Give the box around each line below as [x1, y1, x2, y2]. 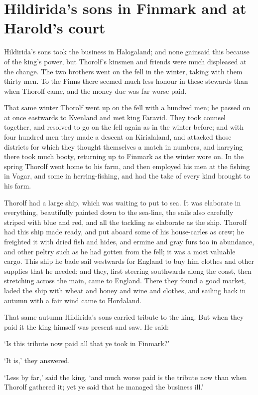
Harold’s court [4, 17, 106, 38]
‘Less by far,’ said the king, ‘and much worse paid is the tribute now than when [4, 372, 247, 382]
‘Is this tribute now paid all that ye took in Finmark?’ [4, 338, 170, 349]
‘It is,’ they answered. [4, 355, 70, 365]
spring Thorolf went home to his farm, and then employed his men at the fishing [4, 161, 250, 171]
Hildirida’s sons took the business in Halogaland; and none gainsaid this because [4, 46, 250, 57]
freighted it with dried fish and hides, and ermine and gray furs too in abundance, [4, 236, 255, 246]
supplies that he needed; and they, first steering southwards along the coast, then [4, 265, 252, 276]
